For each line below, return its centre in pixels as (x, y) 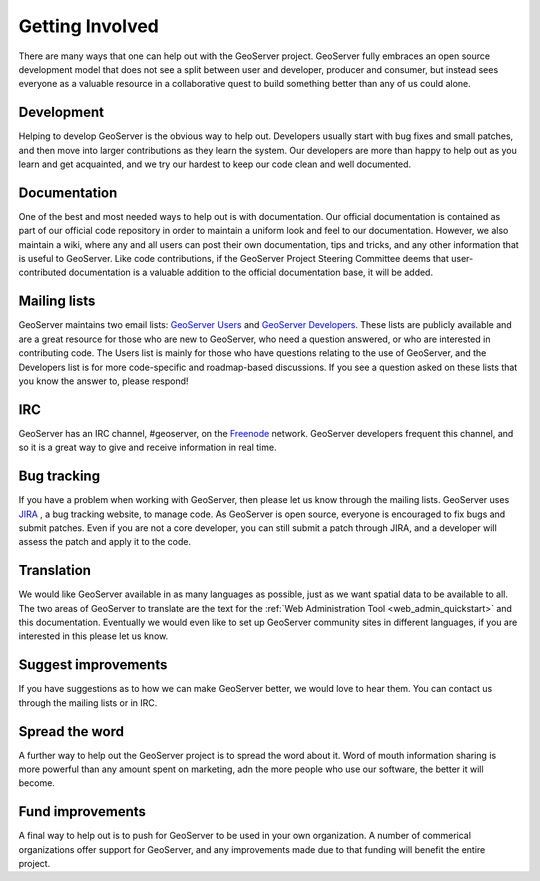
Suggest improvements (93, 665)
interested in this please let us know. (93, 636)
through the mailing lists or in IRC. (88, 702)
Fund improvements (82, 811)
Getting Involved (88, 26)
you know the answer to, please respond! (103, 381)
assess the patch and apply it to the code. (105, 542)
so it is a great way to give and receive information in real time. (147, 447)
